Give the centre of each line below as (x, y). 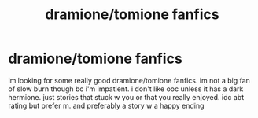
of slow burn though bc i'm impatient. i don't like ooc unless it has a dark (126, 89)
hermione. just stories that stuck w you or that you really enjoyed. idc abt (126, 97)
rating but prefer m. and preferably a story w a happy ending (106, 105)
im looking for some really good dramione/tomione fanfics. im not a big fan (129, 80)
